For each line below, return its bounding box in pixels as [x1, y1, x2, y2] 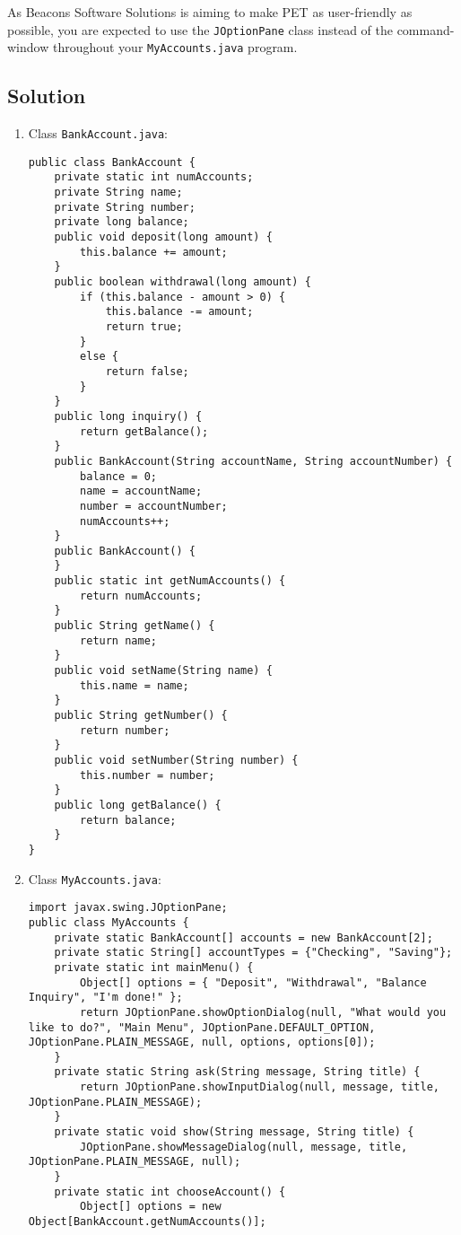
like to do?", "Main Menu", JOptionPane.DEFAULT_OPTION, [28, 1020, 376, 1034]
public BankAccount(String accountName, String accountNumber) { [54, 454, 453, 468]
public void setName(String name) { [54, 664, 273, 678]
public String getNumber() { [54, 709, 228, 723]
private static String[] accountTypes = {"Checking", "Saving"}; [54, 946, 453, 959]
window [7, 38, 49, 57]
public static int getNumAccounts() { [54, 574, 286, 588]
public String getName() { [54, 619, 215, 633]
